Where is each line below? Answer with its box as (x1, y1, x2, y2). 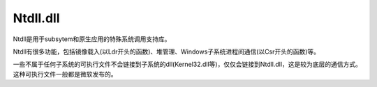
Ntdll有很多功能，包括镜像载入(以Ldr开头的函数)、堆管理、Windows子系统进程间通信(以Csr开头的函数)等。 (13, 47, 320, 56)
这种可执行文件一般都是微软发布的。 (13, 70, 117, 78)
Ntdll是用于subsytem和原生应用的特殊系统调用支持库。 (13, 35, 171, 43)
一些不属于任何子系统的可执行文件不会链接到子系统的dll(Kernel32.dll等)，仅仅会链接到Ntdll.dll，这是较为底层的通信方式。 (13, 60, 362, 69)
